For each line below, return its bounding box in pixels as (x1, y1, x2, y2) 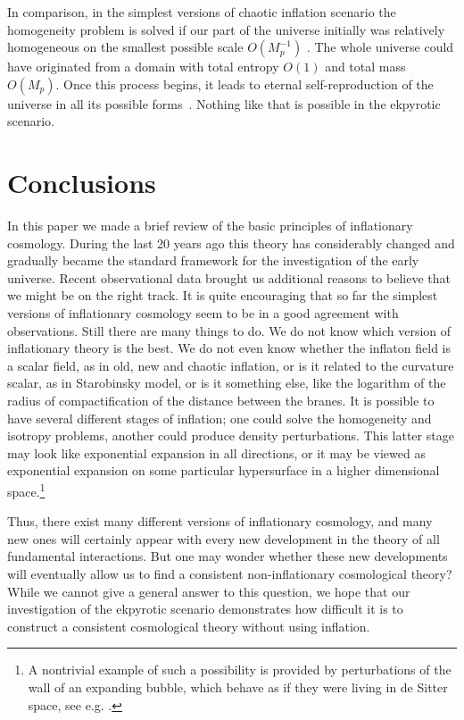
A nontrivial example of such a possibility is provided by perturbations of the (28, 660, 452, 679)
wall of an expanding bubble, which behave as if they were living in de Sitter (28, 678, 448, 696)
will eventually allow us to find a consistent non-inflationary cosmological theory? (7, 565, 452, 583)
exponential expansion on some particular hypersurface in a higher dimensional (7, 461, 440, 480)
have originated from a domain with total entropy (7, 57, 279, 76)
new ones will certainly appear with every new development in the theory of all (7, 529, 440, 548)
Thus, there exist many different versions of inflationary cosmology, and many (7, 512, 433, 531)
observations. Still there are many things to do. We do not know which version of (7, 321, 452, 339)
